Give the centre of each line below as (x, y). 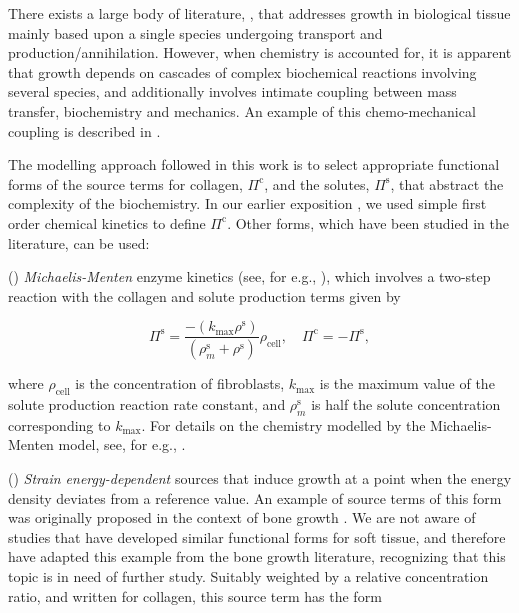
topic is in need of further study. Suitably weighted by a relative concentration (248, 575)
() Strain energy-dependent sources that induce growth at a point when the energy (260, 478)
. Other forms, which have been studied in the (368, 222)
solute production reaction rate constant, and (147, 404)
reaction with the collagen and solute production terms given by (204, 295)
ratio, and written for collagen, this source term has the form (195, 595)
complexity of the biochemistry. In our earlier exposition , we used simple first (247, 203)
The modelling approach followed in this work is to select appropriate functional (254, 164)
